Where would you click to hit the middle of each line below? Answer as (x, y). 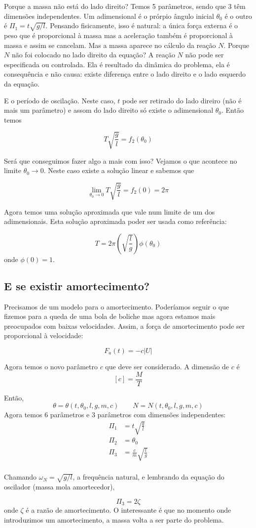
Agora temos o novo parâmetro (51, 366)
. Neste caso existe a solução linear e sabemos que (119, 170)
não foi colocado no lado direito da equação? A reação (93, 55)
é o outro (238, 16)
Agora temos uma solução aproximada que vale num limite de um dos (110, 211)
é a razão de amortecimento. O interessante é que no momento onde (128, 510)
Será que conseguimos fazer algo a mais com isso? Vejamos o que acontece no (121, 160)
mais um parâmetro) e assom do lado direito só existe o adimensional (109, 110)
